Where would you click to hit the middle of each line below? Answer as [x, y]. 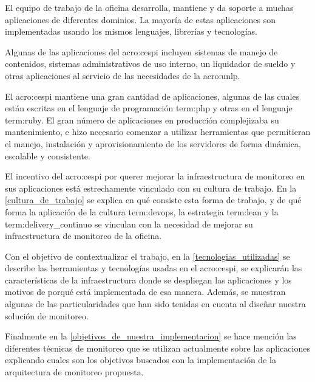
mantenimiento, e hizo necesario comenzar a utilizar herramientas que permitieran [158, 132]
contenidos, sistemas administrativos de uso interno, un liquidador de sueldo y [150, 64]
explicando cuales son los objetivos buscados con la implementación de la [141, 360]
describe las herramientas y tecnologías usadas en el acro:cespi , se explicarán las [154, 268]
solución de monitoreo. [47, 315]
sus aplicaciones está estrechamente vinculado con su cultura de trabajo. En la [151, 188]
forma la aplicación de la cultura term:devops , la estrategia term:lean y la [142, 211]
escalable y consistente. [48, 155]
